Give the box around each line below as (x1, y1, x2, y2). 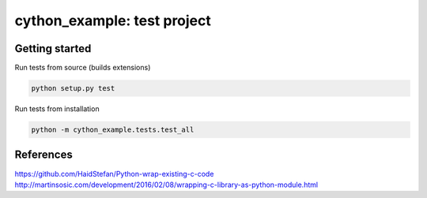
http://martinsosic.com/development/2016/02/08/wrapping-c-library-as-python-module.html (14, 180, 319, 189)
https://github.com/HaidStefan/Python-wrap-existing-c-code (14, 169, 214, 178)
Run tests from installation (14, 104, 100, 114)
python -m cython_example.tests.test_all (31, 125, 195, 134)
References (14, 148, 73, 162)
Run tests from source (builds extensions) (14, 63, 151, 73)
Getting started (14, 42, 92, 55)
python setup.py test (31, 84, 115, 93)
